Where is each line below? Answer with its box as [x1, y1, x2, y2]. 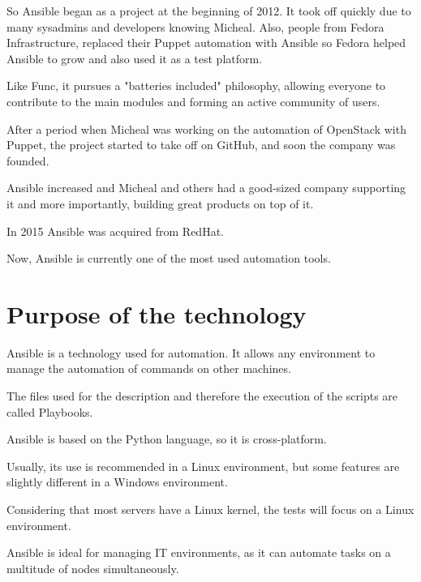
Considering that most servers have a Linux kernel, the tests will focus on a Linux [6, 501, 415, 517]
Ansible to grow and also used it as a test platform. [6, 49, 263, 66]
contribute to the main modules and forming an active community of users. [6, 92, 380, 109]
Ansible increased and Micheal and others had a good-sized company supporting [6, 179, 406, 196]
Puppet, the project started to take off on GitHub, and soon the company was [6, 136, 396, 153]
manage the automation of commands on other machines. [6, 360, 291, 377]
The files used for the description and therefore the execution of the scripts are [6, 387, 398, 404]
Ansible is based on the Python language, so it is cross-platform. [6, 430, 327, 447]
